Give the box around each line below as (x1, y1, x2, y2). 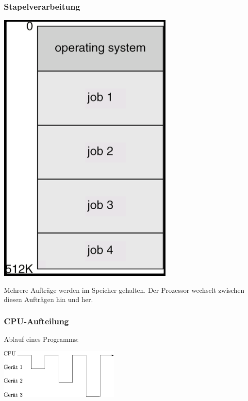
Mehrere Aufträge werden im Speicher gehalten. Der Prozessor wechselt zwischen (4, 284, 245, 295)
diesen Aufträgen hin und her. (4, 294, 93, 304)
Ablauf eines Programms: (4, 334, 79, 344)
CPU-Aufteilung (4, 315, 69, 327)
